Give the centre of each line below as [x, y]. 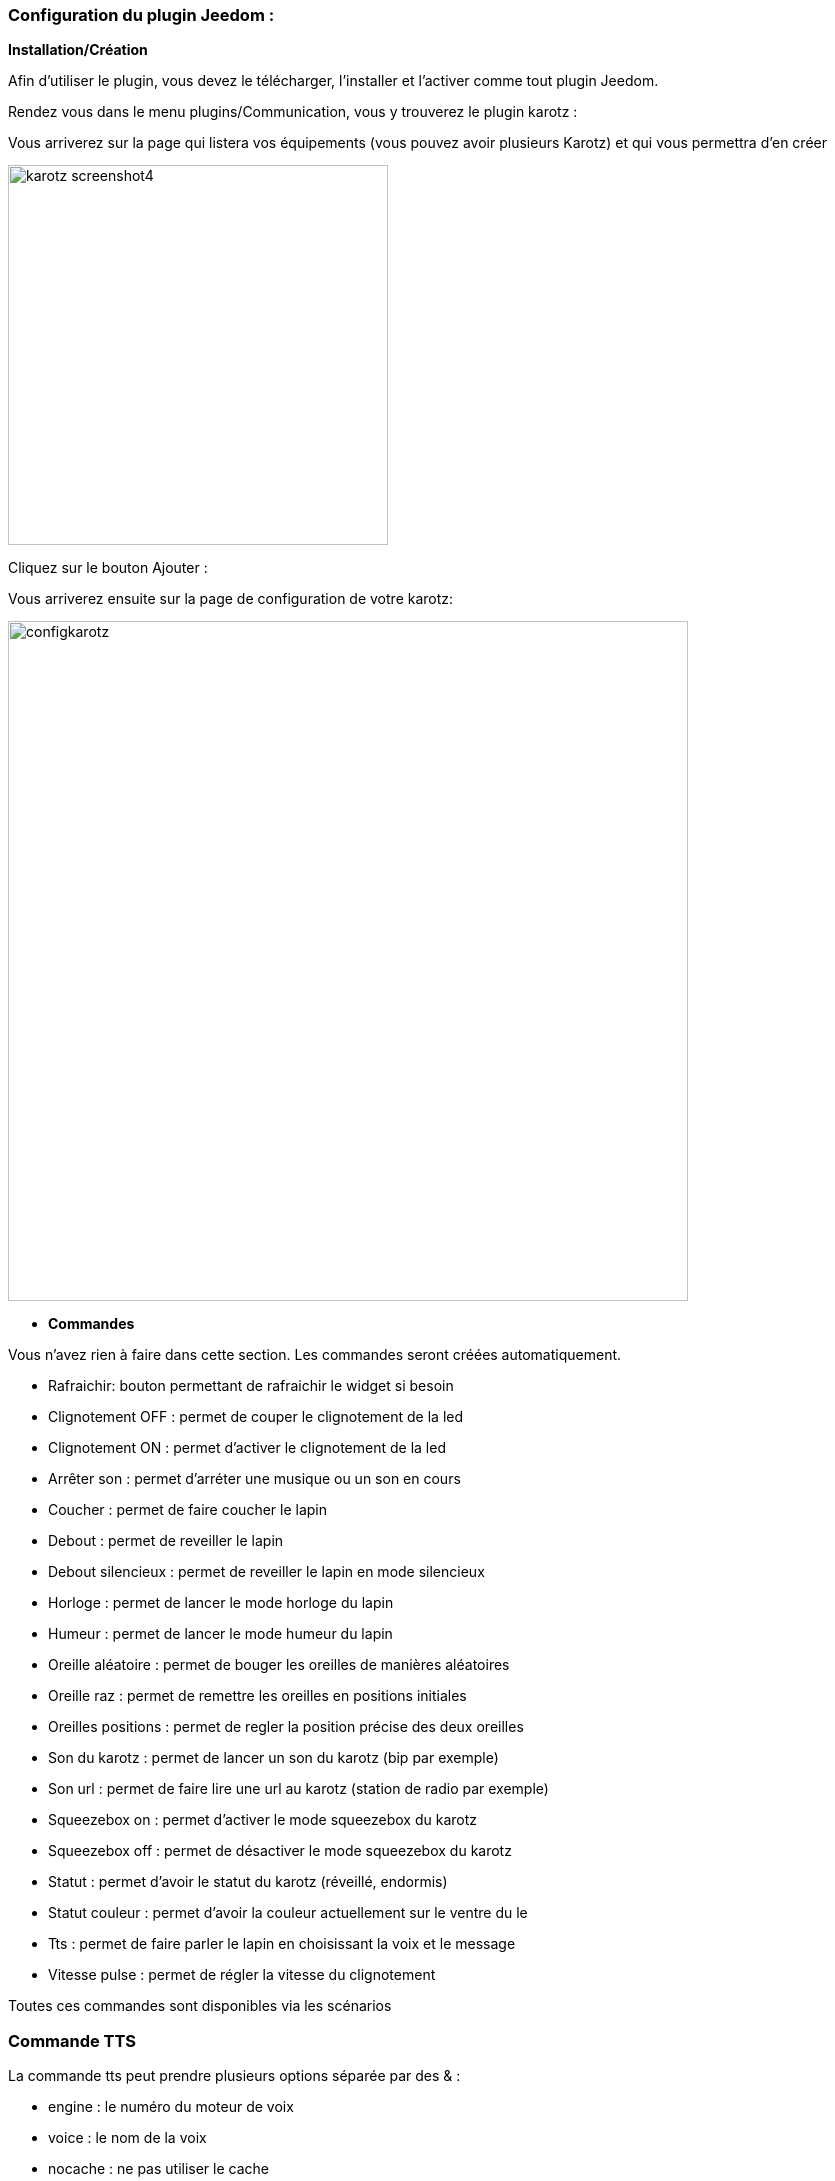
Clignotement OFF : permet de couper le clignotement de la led [256, 1417]
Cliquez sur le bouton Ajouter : [108, 568]
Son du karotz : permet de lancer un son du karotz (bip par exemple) [273, 1758]
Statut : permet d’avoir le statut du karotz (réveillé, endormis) [248, 1882]
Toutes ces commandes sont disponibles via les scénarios [200, 2006]
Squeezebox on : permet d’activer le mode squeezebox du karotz [263, 1820]
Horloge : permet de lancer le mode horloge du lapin [221, 1603]
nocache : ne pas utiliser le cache [158, 2169]
